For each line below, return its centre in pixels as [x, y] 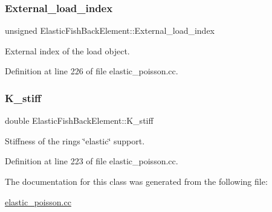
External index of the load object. [67, 50]
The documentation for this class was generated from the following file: [136, 181]
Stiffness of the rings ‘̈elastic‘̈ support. [75, 140]
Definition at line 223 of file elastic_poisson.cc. [92, 161]
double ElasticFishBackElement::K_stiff [79, 120]
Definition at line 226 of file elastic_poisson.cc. [92, 71]
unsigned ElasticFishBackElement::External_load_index [110, 31]
